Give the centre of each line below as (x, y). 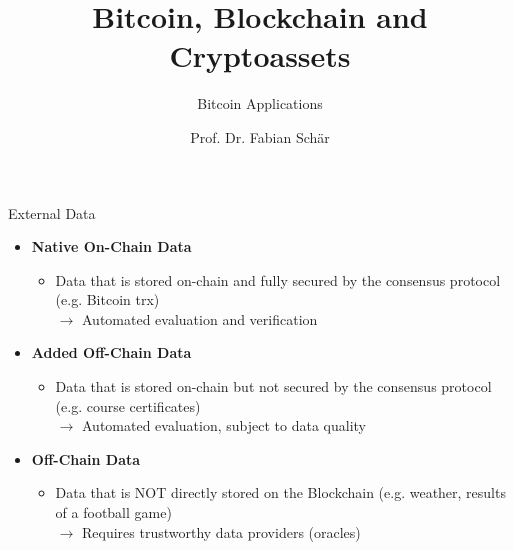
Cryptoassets (260, 55)
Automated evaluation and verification (199, 318)
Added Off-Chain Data (111, 352)
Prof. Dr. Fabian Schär (260, 136)
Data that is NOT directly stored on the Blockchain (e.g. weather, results (280, 492)
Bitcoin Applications (260, 103)
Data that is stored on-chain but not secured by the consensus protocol (273, 386)
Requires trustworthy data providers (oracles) (221, 531)
